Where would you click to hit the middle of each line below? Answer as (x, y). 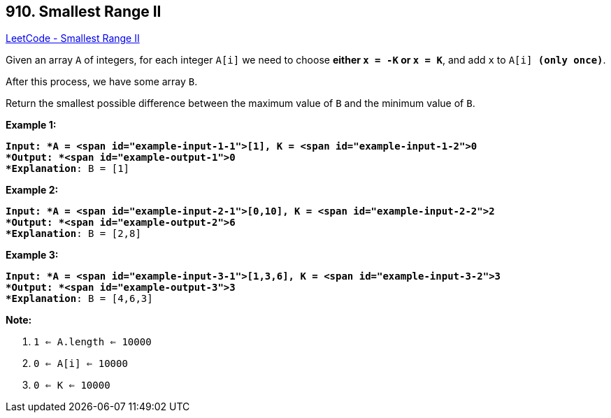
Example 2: (32, 190)
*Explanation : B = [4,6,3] (79, 299)
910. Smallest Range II (84, 12)
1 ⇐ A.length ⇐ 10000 (93, 342)
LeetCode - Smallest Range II (73, 38)
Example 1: (31, 125)
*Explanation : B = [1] (68, 169)
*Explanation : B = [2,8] (73, 234)
